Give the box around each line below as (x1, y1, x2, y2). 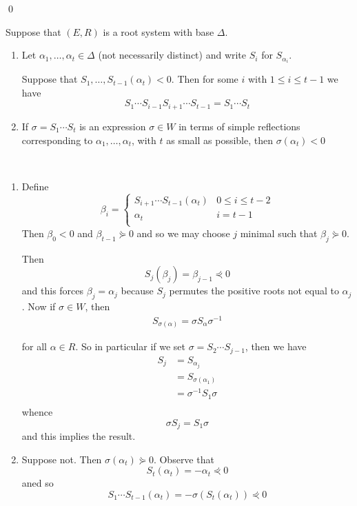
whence (21, 404, 53, 418)
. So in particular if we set (75, 339, 185, 354)
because (121, 283, 154, 298)
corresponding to (21, 132, 93, 147)
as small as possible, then (166, 132, 273, 147)
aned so (21, 476, 54, 490)
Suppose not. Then (21, 452, 102, 466)
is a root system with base (103, 24, 214, 39)
